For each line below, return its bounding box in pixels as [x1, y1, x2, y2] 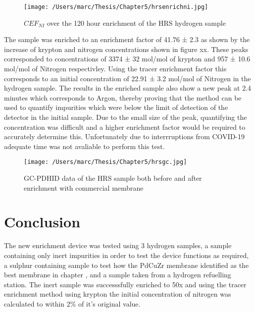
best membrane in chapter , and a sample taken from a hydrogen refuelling [4, 269, 231, 280]
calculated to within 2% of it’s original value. [4, 298, 141, 309]
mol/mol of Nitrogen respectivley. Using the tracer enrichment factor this [4, 63, 227, 74]
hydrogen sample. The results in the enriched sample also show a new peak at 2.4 [4, 83, 252, 93]
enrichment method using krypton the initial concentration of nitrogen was [4, 289, 231, 299]
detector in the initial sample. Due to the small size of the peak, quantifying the [4, 112, 247, 122]
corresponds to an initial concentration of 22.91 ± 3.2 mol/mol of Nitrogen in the [4, 73, 251, 83]
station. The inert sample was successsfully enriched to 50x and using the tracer [4, 279, 247, 289]
